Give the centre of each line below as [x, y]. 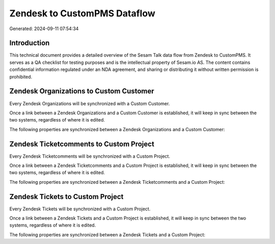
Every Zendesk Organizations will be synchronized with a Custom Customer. [90, 103]
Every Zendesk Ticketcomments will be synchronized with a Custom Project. [90, 156]
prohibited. [21, 77]
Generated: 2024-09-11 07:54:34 [44, 29]
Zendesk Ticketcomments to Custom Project [82, 144]
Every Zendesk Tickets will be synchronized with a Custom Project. [80, 209]
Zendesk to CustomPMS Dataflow [82, 13]
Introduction [30, 43]
